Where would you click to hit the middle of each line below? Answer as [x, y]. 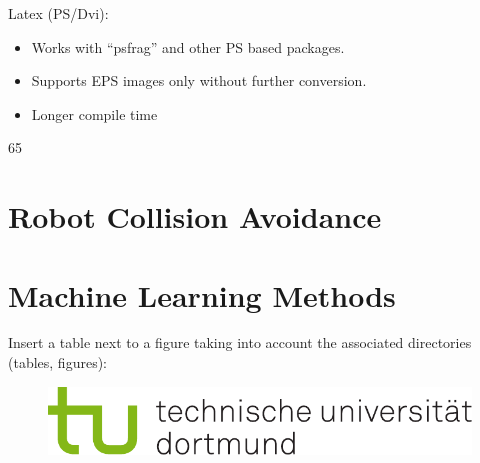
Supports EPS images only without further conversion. [199, 80]
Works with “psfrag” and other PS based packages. [188, 46]
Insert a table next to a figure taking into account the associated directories [240, 342]
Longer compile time [94, 113]
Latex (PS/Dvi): [58, 13]
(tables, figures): [57, 362]
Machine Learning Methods [202, 294]
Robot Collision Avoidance [195, 216]
